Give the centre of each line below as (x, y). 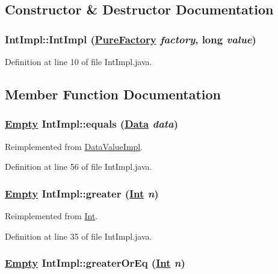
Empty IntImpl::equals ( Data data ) (92, 124)
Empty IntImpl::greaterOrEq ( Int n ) (95, 263)
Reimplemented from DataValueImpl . (74, 146)
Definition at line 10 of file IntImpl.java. (79, 61)
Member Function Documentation (113, 94)
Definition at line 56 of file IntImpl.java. (79, 167)
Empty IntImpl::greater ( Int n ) (82, 193)
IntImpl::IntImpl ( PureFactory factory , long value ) (131, 39)
